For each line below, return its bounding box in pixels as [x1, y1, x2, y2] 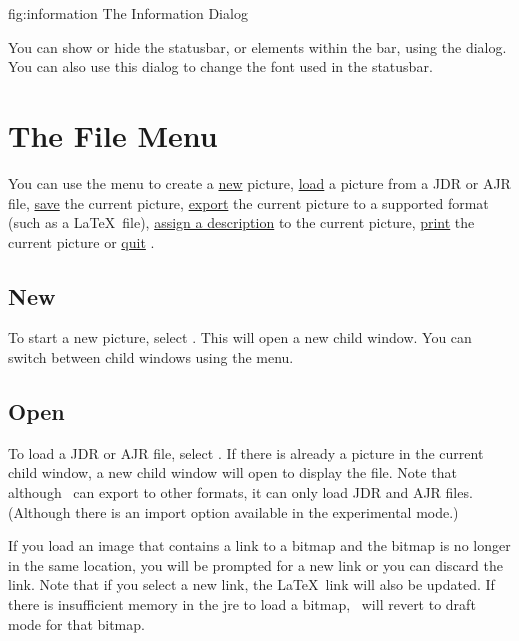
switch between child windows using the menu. [8, 347, 294, 368]
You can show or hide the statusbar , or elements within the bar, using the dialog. [8, 36, 507, 57]
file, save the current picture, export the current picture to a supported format [8, 192, 489, 213]
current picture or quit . [8, 231, 155, 252]
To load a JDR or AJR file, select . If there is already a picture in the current [8, 442, 484, 463]
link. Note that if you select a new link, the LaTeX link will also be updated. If [8, 574, 495, 595]
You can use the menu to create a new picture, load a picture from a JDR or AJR [8, 172, 511, 193]
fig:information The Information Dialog [8, 3, 248, 23]
